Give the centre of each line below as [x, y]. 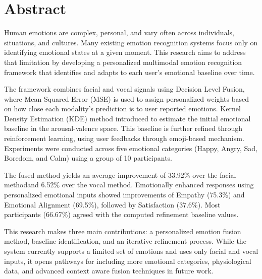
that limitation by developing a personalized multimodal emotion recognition [123, 62]
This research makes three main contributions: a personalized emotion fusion [123, 231]
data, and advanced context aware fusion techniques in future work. [109, 271]
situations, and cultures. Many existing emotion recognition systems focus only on [131, 42]
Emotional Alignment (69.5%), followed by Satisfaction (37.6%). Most [112, 204]
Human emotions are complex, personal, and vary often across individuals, [119, 32]
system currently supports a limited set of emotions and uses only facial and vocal [131, 251]
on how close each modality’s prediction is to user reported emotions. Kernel [122, 109]
